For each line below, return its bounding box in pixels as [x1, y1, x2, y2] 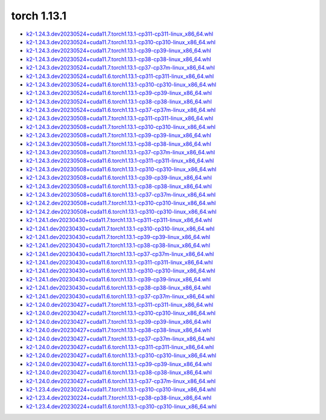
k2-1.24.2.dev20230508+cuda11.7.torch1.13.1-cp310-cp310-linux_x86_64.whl [26, 200, 216, 207]
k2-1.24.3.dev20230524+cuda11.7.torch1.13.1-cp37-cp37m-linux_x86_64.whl [26, 64, 216, 71]
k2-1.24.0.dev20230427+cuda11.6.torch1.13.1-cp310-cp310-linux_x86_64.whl [26, 352, 217, 359]
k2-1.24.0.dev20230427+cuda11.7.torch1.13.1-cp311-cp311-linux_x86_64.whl [26, 301, 214, 309]
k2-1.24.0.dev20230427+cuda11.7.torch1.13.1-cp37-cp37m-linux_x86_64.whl [26, 335, 216, 342]
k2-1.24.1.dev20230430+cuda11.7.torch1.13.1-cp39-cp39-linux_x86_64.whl [26, 233, 211, 240]
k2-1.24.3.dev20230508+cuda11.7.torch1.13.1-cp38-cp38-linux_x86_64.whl [26, 140, 211, 148]
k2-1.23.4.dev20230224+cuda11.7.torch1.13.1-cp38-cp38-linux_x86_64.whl [26, 394, 211, 402]
